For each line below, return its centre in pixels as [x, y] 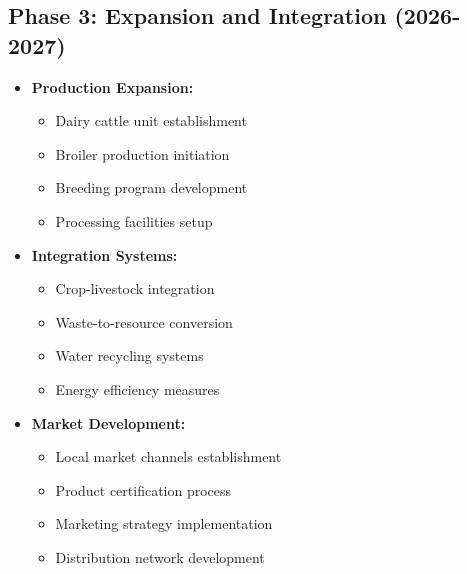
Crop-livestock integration [135, 288]
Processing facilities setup [134, 220]
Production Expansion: [112, 86]
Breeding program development [151, 187]
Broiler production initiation [142, 153]
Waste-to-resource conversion [144, 321]
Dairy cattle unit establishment [151, 120]
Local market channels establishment [168, 456]
